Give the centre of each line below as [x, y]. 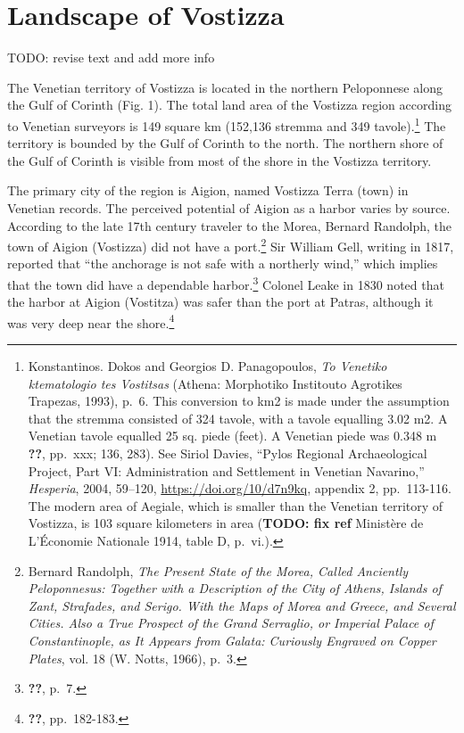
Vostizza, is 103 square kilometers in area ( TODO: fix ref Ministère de [226, 523]
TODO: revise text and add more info [111, 58]
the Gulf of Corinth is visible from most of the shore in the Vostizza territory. [220, 160]
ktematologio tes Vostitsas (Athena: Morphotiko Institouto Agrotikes [215, 383]
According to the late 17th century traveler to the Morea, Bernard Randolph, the [230, 225]
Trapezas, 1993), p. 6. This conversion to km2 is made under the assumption [239, 401]
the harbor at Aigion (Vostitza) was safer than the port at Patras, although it [220, 302]
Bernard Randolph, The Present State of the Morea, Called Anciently [218, 570]
